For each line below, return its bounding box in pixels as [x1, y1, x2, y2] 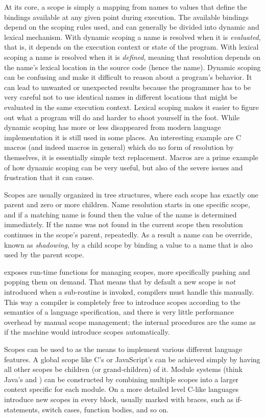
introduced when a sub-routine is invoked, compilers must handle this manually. [4, 287, 254, 297]
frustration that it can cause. [4, 172, 94, 183]
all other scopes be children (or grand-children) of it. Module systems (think [4, 364, 243, 375]
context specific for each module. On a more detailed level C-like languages [4, 384, 239, 394]
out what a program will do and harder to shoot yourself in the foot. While [4, 112, 240, 122]
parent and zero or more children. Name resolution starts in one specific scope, [4, 199, 250, 210]
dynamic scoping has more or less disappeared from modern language [4, 122, 221, 133]
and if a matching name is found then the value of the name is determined [4, 209, 237, 219]
